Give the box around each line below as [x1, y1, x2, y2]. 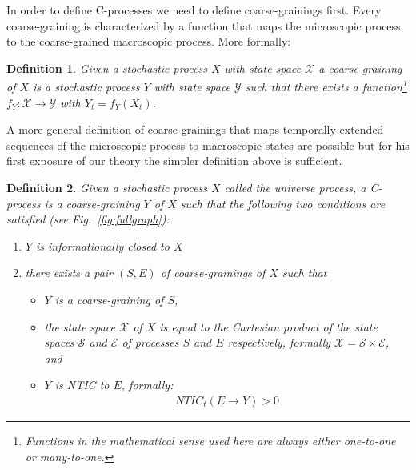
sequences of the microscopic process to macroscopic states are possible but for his [6, 136, 410, 153]
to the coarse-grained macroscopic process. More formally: [6, 33, 291, 50]
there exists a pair [25, 264, 113, 281]
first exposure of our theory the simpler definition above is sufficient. [6, 152, 342, 169]
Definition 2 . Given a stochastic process [6, 179, 207, 195]
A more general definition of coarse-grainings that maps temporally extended [6, 121, 384, 138]
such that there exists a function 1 [245, 76, 407, 95]
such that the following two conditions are [180, 195, 386, 211]
